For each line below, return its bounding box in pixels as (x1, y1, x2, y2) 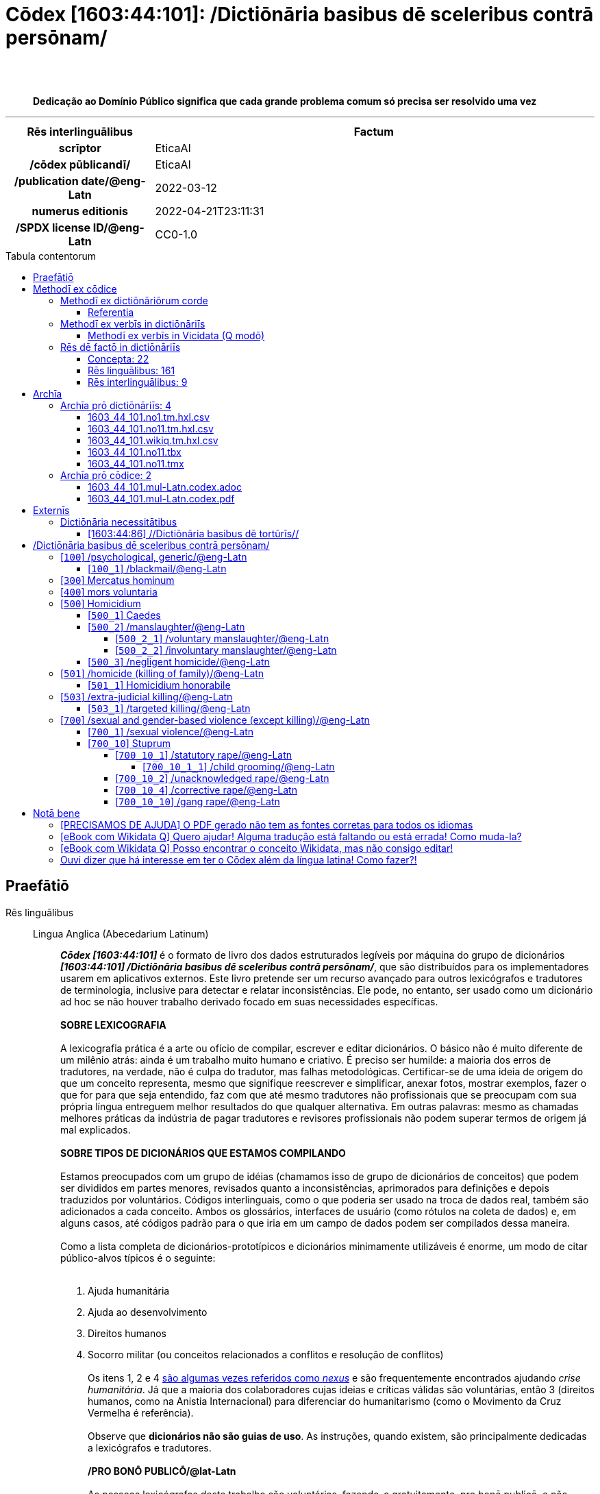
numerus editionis (32, 204, 128, 218)
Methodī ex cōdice (33, 282, 117, 295)
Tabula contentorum (5, 249, 97, 262)
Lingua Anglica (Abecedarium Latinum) (33, 927, 209, 940)
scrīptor (58, 140, 101, 155)
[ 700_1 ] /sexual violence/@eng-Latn (88, 725, 253, 737)
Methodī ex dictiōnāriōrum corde (60, 294, 208, 306)
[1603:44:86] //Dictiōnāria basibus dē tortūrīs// (88, 527, 299, 539)
